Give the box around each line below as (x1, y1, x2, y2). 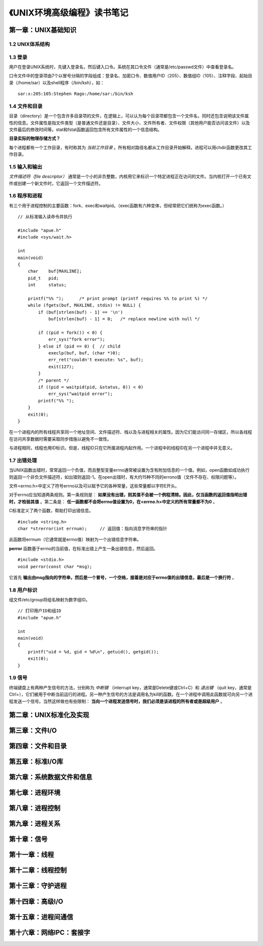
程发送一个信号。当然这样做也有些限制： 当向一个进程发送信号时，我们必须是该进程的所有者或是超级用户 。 (9, 698, 225, 704)
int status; (27, 282, 67, 288)
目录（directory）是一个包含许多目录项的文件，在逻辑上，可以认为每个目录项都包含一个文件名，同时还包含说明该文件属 (9, 113, 249, 119)
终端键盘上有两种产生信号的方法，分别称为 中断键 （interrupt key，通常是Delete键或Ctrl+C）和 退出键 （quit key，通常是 (9, 685, 252, 690)
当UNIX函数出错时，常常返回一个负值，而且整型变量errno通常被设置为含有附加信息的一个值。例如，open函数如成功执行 (9, 467, 250, 473)
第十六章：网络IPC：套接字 (9, 928, 91, 937)
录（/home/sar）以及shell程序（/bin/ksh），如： (9, 79, 105, 85)
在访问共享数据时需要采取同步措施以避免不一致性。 (9, 436, 112, 442)
